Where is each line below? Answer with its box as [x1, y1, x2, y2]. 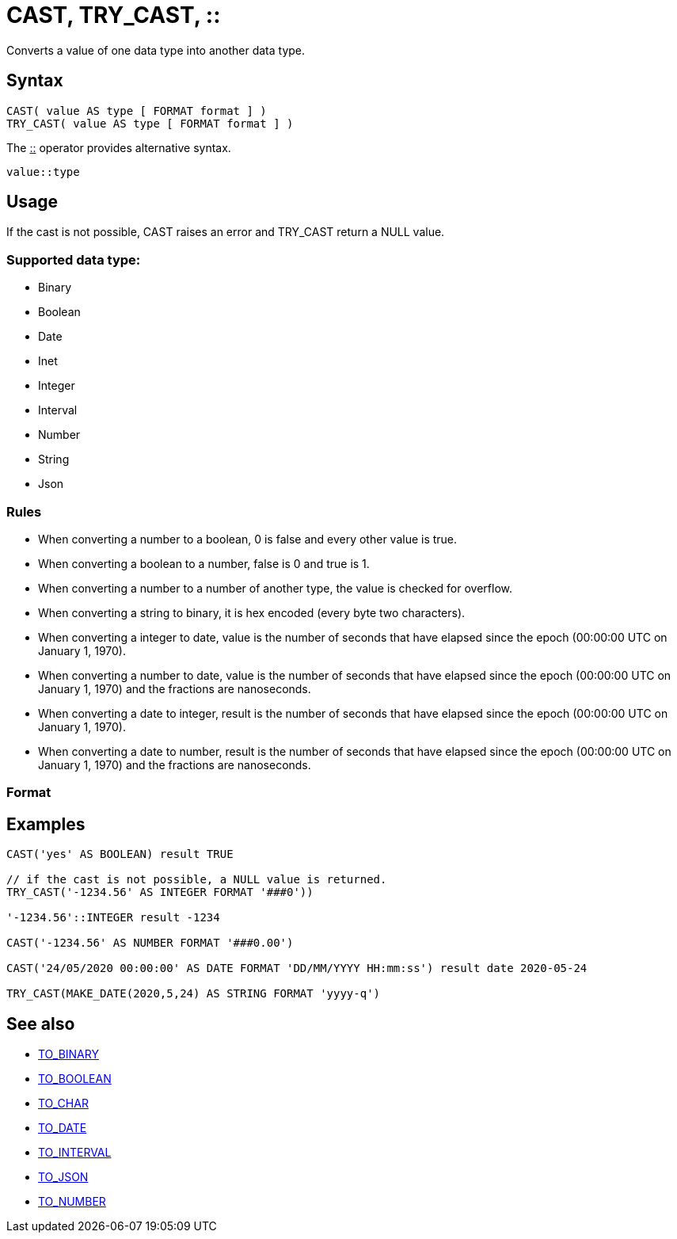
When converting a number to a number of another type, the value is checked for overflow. [38, 581, 512, 595]
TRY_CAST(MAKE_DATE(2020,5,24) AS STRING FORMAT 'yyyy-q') [6, 987, 381, 1001]
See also [6, 1013, 75, 1034]
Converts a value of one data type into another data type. [6, 43, 306, 57]
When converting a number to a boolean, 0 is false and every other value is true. [38, 532, 458, 546]
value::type [6, 165, 80, 178]
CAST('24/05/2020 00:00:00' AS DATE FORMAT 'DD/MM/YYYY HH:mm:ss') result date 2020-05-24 [6, 962, 588, 975]
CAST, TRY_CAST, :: [6, 2, 221, 29]
